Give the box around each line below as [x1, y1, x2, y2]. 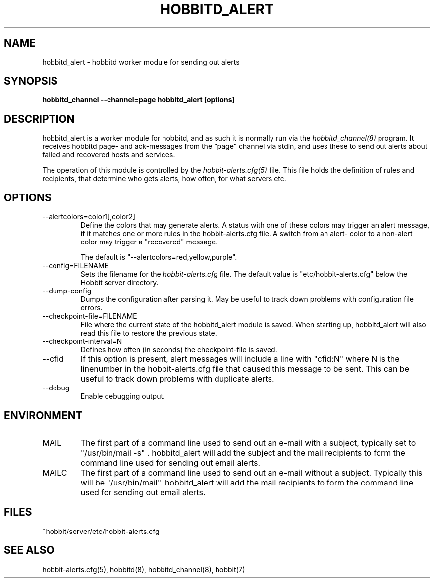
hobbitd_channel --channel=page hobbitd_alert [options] [42, 96, 235, 104]
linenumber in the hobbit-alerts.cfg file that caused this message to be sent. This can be [80, 364, 409, 374]
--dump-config [42, 287, 92, 295]
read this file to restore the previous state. [80, 329, 217, 338]
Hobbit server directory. [80, 278, 159, 287]
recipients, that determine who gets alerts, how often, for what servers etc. [42, 174, 286, 183]
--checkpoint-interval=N [42, 337, 122, 346]
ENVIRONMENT [4, 409, 83, 422]
